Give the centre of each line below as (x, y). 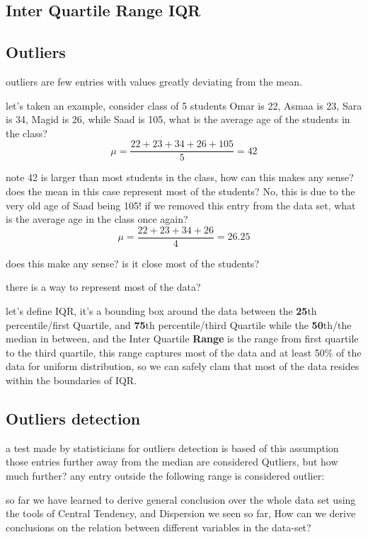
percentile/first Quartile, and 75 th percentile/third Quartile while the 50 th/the (179, 324)
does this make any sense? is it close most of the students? (132, 263)
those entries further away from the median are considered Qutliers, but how (172, 462)
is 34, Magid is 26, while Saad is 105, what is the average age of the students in (178, 119)
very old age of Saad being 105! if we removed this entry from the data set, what (181, 205)
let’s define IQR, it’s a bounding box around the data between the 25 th (161, 311)
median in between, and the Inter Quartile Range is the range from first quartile (182, 339)
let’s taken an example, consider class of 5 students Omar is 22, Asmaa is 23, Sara (184, 105)
